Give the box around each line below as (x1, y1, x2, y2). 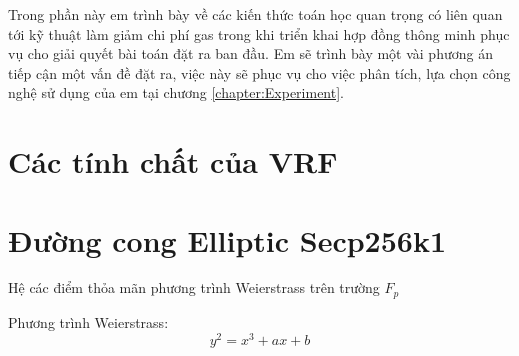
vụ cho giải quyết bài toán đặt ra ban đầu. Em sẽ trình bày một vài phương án (8, 43, 493, 64)
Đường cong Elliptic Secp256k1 (8, 219, 447, 260)
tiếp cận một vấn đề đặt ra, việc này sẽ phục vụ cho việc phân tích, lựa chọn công (8, 62, 511, 83)
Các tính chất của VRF (8, 141, 338, 182)
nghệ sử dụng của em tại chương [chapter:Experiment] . (8, 82, 345, 103)
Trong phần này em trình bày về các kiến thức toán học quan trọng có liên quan (8, 4, 503, 24)
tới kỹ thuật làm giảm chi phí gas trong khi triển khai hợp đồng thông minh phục (8, 23, 510, 44)
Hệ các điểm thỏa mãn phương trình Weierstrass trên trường (8, 277, 380, 298)
